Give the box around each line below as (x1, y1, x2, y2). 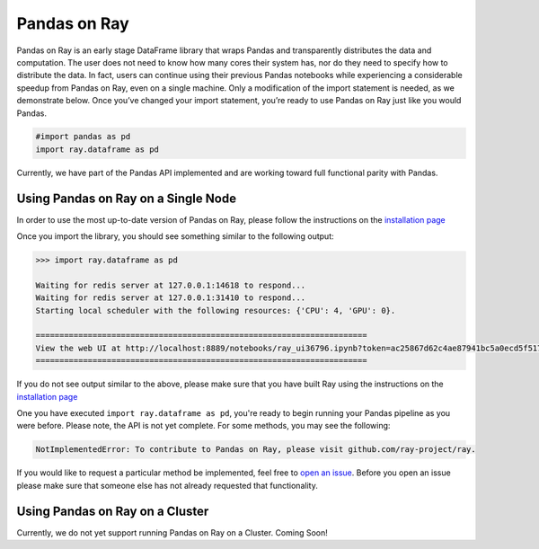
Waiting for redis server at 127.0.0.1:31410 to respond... (35, 293, 306, 303)
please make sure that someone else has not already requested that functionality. (16, 480, 318, 491)
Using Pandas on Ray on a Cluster (16, 503, 209, 518)
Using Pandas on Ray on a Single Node (16, 190, 237, 206)
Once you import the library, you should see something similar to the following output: (16, 231, 334, 242)
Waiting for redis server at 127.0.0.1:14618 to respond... (35, 279, 306, 290)
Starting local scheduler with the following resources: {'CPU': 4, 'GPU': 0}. (35, 305, 396, 315)
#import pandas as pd (35, 131, 131, 142)
